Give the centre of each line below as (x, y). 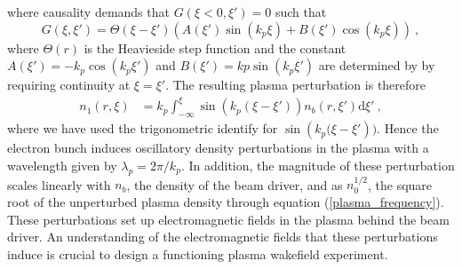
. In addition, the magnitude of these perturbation (318, 165)
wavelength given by (62, 165)
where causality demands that (88, 12)
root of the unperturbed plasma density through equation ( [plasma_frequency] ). (226, 201)
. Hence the (408, 128)
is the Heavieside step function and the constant (215, 47)
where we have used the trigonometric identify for (143, 128)
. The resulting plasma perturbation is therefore (296, 85)
